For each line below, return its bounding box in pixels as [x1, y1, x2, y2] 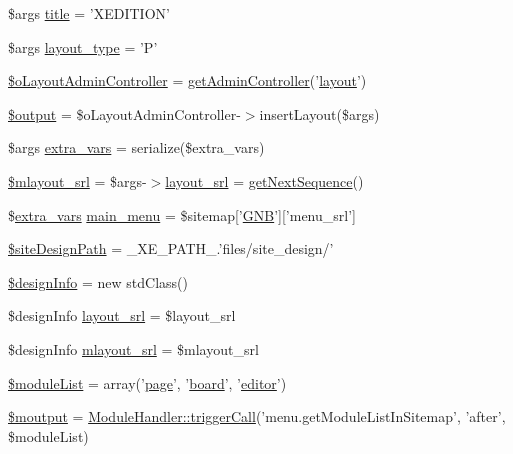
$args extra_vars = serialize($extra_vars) [8, 137, 265, 158]
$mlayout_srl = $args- [8, 170, 147, 191]
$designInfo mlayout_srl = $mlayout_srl [8, 338, 259, 359]
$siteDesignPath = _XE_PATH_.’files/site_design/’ [8, 238, 334, 259]
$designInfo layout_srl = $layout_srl [8, 305, 236, 326]
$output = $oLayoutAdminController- [8, 103, 241, 124]
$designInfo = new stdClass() [8, 271, 188, 292]
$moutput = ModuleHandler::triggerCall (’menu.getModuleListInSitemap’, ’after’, [8, 406, 506, 427]
